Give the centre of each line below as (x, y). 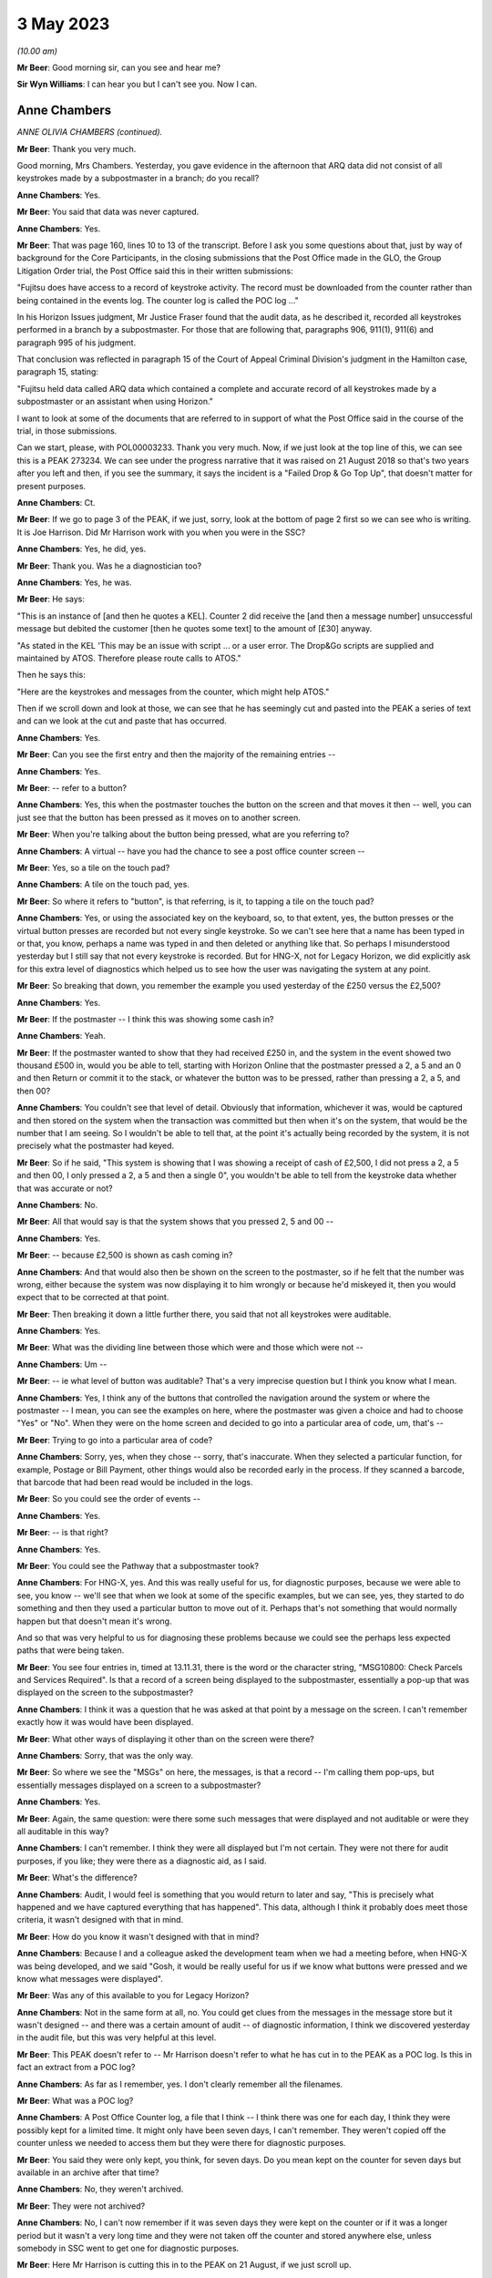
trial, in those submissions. (67, 431)
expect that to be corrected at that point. (93, 1298)
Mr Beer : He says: (51, 599)
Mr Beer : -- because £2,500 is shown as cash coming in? (125, 1255)
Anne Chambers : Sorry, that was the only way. (105, 1756)
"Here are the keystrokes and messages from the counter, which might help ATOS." (173, 692)
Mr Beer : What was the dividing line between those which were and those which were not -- (190, 1348)
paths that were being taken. (71, 1650)
